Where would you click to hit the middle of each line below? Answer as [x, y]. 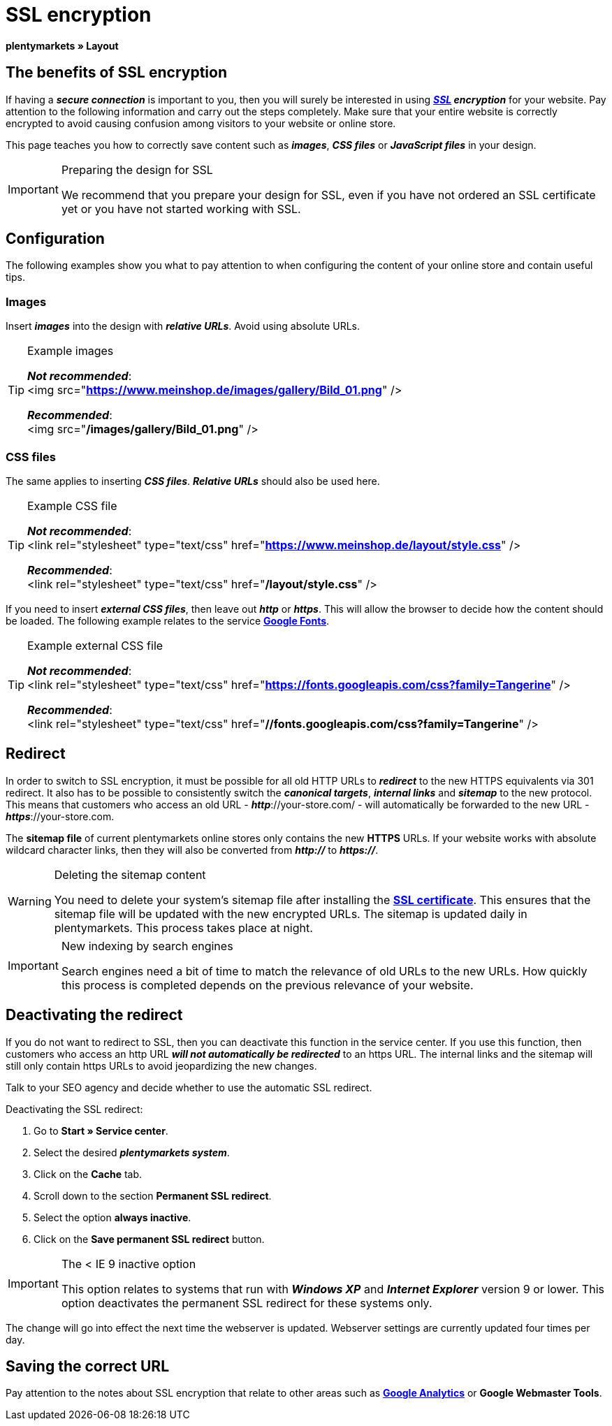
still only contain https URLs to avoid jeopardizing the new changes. [161, 1065]
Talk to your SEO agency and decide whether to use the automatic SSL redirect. [189, 1087]
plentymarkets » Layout [62, 45]
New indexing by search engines [147, 946]
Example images [71, 351]
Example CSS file [72, 505]
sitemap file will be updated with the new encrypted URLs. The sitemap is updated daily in [291, 914]
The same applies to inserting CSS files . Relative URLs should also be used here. [193, 481]
